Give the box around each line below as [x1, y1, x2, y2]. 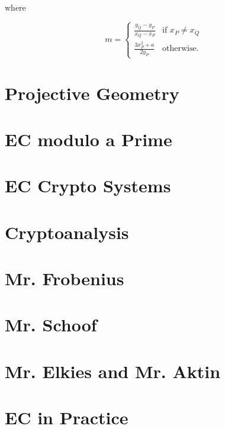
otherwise [162, 44, 197, 53]
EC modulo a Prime [5, 127, 172, 151]
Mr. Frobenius [5, 266, 124, 290]
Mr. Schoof [5, 312, 97, 337]
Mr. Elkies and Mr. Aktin [5, 359, 221, 383]
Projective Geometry [5, 80, 179, 105]
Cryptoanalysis [5, 220, 129, 244]
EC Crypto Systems [5, 173, 171, 198]
